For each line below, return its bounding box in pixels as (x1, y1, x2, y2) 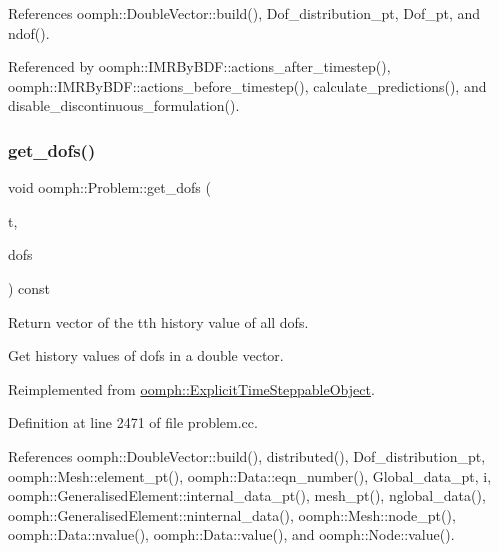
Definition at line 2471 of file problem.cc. (8, 412, 258, 433)
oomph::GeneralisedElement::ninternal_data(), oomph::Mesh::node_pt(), (8, 504, 456, 525)
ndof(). (8, 22, 50, 43)
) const (8, 277, 51, 298)
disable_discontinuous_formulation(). (8, 95, 240, 116)
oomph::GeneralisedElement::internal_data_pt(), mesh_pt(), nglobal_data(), (8, 485, 486, 506)
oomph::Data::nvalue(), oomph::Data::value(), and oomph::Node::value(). (8, 524, 455, 545)
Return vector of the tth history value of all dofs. (8, 311, 309, 332)
